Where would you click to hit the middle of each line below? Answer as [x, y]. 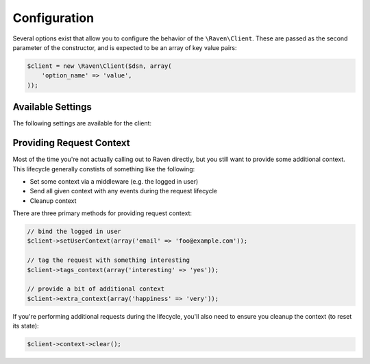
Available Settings [52, 107]
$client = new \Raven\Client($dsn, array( [99, 66]
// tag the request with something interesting [108, 260]
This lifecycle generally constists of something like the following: [104, 169]
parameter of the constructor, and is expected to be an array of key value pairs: [125, 47]
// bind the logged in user [74, 232]
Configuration [53, 18]
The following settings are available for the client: [82, 123]
